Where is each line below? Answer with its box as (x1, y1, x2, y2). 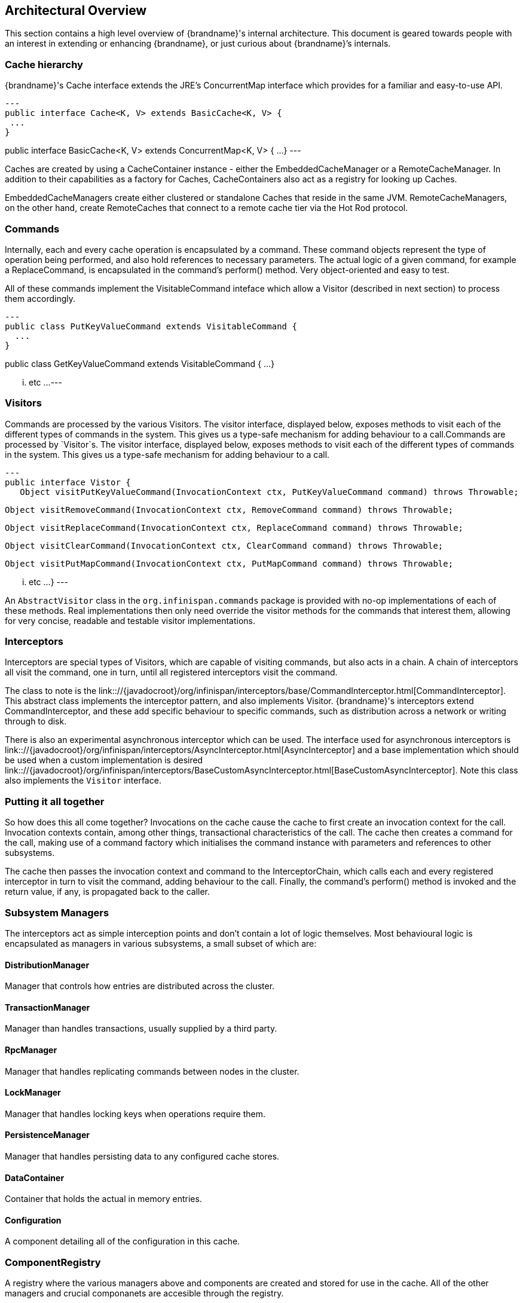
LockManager (5, 1087, 61, 1098)
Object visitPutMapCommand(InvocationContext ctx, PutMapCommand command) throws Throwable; (5, 558, 454, 568)
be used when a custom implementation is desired (5, 755, 203, 766)
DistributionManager (5, 959, 90, 970)
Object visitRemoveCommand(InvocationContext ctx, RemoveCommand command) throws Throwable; (5, 504, 454, 515)
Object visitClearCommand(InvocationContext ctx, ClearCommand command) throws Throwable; (5, 540, 444, 550)
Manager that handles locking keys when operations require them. (5, 1108, 266, 1119)
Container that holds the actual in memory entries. (5, 1194, 202, 1204)
